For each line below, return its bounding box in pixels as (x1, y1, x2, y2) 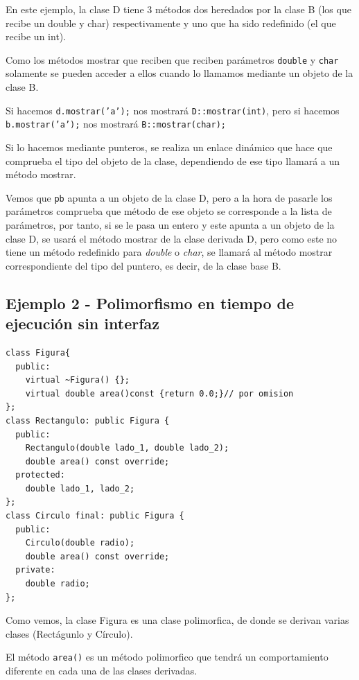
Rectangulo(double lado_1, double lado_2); (25, 443, 229, 453)
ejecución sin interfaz (6, 313, 160, 334)
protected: (15, 470, 65, 480)
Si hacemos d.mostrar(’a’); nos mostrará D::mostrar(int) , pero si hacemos (6, 103, 340, 117)
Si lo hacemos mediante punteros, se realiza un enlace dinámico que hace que (6, 139, 333, 154)
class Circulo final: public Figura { (6, 511, 184, 521)
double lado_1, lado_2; (25, 483, 135, 494)
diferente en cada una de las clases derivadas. (6, 663, 198, 678)
